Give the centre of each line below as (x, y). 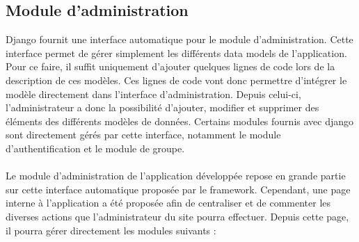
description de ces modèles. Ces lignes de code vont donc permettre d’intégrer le (176, 80)
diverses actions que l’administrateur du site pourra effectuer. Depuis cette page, (177, 216)
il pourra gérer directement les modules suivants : (111, 230)
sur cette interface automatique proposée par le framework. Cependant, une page (178, 189)
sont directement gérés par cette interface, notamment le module (143, 135)
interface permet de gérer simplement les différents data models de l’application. (176, 53)
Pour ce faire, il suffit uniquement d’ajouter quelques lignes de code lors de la (170, 66)
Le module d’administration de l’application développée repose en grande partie (176, 176)
